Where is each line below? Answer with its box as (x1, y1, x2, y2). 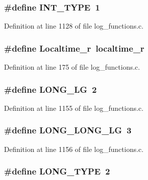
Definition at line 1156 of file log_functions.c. (4, 143, 143, 154)
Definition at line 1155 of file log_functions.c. (4, 102, 143, 113)
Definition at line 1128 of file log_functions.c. (4, 21, 143, 31)
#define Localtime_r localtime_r (4, 42, 144, 54)
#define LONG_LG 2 (4, 83, 97, 95)
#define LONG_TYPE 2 (4, 165, 110, 177)
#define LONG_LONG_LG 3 (4, 124, 131, 136)
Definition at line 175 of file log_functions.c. (4, 62, 140, 72)
